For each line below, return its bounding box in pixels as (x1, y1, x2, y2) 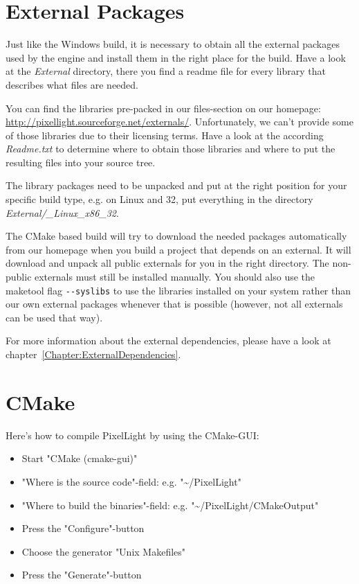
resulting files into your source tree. (6, 154, 156, 169)
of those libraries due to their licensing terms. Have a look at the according (6, 127, 324, 142)
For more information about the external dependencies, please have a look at (6, 333, 331, 348)
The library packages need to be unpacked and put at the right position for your (6, 178, 347, 193)
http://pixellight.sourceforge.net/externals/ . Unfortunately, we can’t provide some (6, 114, 353, 129)
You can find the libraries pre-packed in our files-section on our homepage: (6, 100, 321, 115)
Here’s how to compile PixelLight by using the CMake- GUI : (6, 427, 259, 442)
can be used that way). (6, 310, 103, 324)
